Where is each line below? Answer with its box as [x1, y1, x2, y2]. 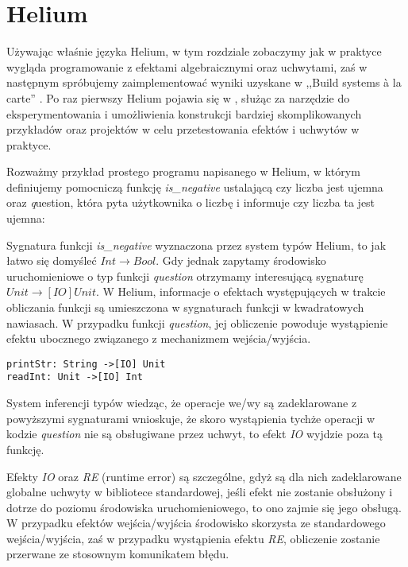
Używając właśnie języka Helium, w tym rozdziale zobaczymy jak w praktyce [6, 43, 382, 60]
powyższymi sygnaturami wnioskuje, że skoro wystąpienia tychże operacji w [6, 410, 375, 426]
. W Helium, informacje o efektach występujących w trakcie [96, 283, 386, 300]
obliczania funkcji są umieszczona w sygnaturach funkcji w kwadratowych [6, 299, 364, 316]
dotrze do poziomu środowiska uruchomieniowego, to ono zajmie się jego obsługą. [6, 499, 402, 515]
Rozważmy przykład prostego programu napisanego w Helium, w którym [6, 163, 360, 180]
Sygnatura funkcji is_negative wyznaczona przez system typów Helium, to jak [6, 236, 387, 253]
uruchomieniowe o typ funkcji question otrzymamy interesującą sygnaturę [6, 267, 364, 284]
